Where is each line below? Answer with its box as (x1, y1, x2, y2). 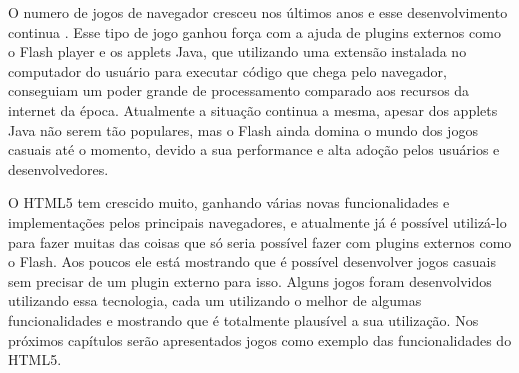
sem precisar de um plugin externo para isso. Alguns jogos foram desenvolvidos (8, 270, 492, 291)
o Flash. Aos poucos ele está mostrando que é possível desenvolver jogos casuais (8, 251, 496, 272)
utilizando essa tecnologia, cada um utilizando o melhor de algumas (8, 290, 422, 311)
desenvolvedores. (8, 158, 109, 179)
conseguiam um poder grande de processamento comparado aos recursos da (8, 80, 470, 101)
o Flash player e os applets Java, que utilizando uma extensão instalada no (8, 41, 467, 62)
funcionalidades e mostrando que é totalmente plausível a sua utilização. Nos (8, 309, 479, 330)
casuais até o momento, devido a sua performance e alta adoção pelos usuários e (8, 139, 500, 160)
